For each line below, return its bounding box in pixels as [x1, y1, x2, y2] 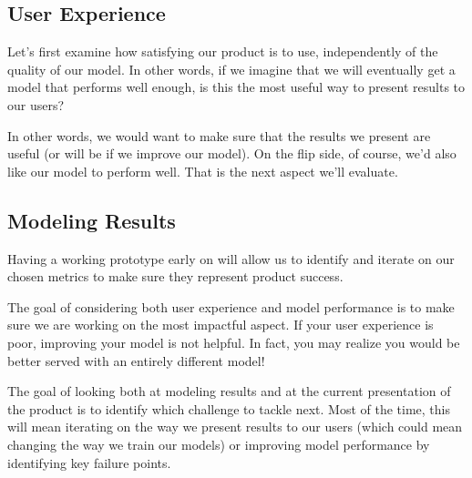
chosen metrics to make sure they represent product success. [7, 267, 344, 286]
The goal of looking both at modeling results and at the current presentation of [7, 381, 451, 401]
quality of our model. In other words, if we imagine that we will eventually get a [7, 59, 456, 78]
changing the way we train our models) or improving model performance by [7, 434, 430, 453]
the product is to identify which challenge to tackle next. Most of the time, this [7, 399, 450, 418]
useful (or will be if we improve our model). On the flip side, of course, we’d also [7, 144, 457, 163]
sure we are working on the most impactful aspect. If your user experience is [7, 315, 434, 334]
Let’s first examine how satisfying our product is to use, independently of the [7, 42, 438, 61]
